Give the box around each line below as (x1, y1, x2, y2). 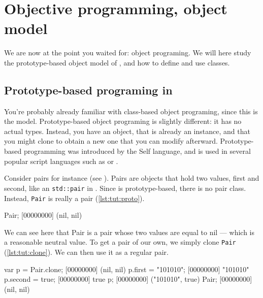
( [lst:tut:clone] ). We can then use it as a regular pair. (4, 247, 169, 257)
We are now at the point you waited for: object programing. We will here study (4, 47, 251, 58)
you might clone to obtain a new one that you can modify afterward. (4, 136, 218, 146)
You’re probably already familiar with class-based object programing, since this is (4, 106, 258, 116)
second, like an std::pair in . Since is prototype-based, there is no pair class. (4, 182, 246, 193)
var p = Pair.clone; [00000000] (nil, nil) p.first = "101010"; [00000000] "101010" (4, 263, 249, 274)
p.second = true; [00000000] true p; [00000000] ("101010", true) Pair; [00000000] (4, 274, 252, 284)
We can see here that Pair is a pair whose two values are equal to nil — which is (4, 226, 254, 237)
